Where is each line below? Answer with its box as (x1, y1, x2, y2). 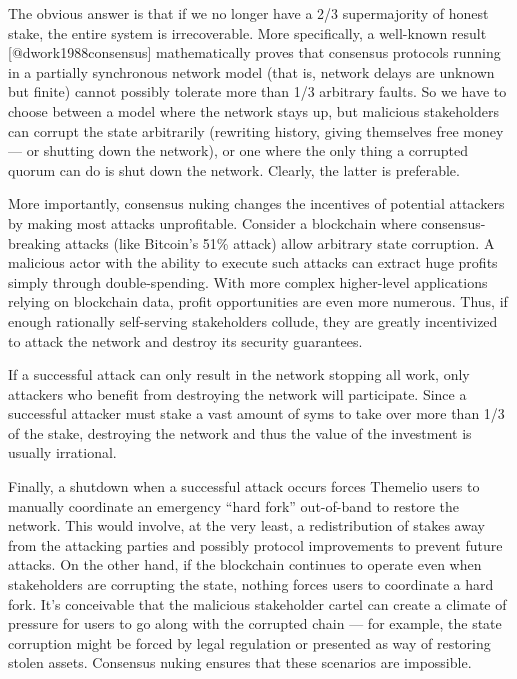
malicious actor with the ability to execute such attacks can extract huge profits (8, 252, 498, 273)
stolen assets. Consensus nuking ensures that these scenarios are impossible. (8, 652, 472, 673)
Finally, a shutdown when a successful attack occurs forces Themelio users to (8, 476, 480, 497)
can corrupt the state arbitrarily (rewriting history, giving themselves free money (8, 120, 504, 141)
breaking (8, 232, 61, 253)
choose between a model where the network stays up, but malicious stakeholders (8, 100, 499, 121)
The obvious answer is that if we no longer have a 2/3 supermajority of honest (8, 3, 489, 23)
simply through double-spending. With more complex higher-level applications (8, 271, 488, 292)
